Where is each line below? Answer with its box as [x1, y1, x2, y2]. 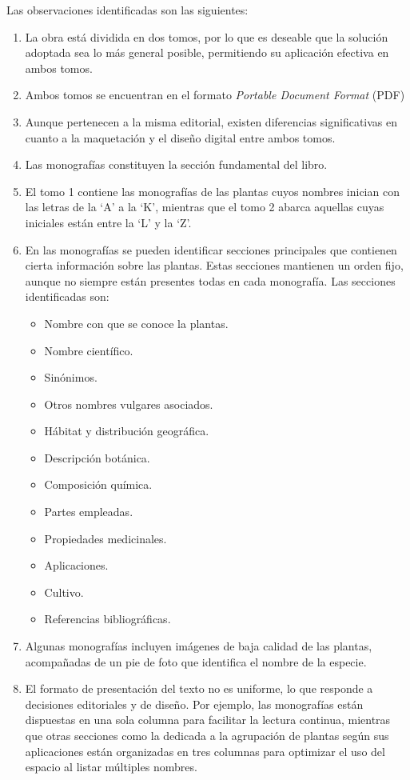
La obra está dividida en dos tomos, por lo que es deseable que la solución [25, 28, 388, 45]
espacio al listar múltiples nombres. [25, 758, 197, 775]
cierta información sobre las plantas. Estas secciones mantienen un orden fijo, [25, 257, 404, 274]
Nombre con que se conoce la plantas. [44, 314, 229, 331]
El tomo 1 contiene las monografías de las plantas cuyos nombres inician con [25, 182, 400, 199]
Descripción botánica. [44, 449, 150, 466]
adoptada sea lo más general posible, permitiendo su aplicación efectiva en [25, 44, 389, 61]
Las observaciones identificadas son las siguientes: [6, 2, 249, 18]
